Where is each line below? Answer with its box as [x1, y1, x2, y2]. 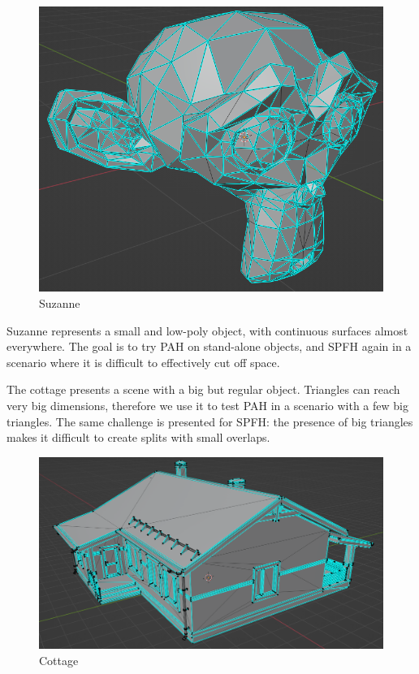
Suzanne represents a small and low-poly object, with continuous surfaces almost [6, 322, 408, 339]
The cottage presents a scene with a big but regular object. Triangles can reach [6, 381, 400, 398]
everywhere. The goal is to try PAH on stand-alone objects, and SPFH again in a [6, 338, 412, 355]
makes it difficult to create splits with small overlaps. [6, 429, 270, 446]
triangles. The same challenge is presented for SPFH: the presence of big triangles [6, 413, 413, 430]
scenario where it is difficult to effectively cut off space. [6, 353, 280, 370]
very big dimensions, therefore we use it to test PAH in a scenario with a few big [6, 396, 408, 413]
